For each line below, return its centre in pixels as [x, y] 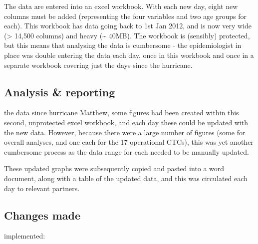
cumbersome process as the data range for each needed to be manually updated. [127, 151]
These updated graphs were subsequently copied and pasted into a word [114, 168]
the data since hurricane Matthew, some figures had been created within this [122, 113]
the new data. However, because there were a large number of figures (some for [125, 132]
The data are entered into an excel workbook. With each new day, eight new [121, 6]
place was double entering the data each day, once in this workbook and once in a [129, 55]
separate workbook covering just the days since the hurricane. [98, 65]
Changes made [42, 215]
